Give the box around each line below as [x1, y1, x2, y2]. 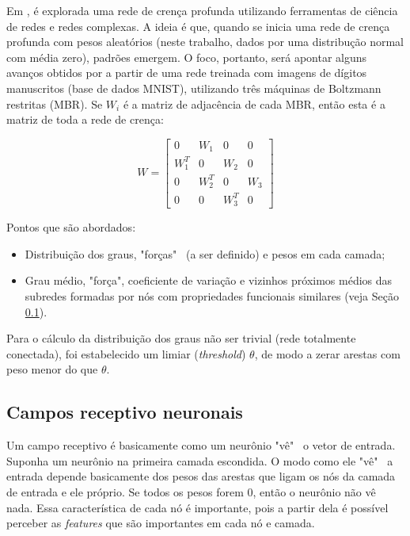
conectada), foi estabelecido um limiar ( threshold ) [6, 345, 246, 362]
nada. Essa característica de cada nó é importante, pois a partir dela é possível [6, 499, 389, 515]
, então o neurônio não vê [252, 483, 376, 500]
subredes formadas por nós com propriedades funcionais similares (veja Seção [25, 287, 399, 304]
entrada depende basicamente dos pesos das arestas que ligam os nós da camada [6, 468, 396, 484]
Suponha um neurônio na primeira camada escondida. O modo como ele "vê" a [6, 452, 393, 469]
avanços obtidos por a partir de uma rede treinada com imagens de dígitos [6, 64, 367, 81]
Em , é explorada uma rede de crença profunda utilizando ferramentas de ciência [6, 2, 398, 18]
